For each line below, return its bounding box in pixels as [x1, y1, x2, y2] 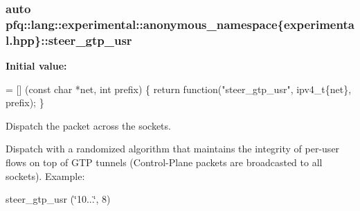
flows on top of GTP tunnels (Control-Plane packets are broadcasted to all [6, 155, 323, 170]
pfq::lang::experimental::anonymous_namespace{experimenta [6, 15, 354, 32]
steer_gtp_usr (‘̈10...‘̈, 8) [6, 192, 111, 206]
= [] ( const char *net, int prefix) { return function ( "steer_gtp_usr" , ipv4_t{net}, [6, 81, 352, 96]
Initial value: [6, 59, 67, 73]
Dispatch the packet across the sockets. [6, 118, 171, 132]
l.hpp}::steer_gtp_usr [6, 31, 132, 48]
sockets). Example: [6, 168, 85, 183]
